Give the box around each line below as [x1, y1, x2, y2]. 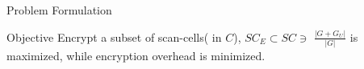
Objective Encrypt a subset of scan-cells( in [6, 28, 222, 45]
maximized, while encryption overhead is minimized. [6, 47, 266, 64]
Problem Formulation [6, 2, 112, 18]
